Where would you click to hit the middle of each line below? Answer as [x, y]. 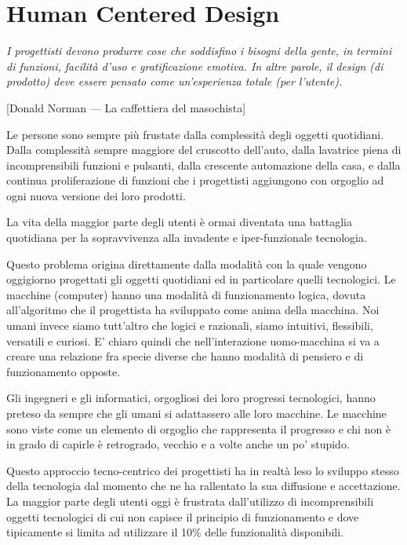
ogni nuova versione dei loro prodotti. [96, 195]
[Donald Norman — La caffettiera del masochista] [126, 107]
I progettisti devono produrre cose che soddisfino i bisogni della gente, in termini [199, 51]
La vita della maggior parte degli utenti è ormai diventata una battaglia [179, 222]
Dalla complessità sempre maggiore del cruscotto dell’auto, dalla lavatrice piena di [204, 150]
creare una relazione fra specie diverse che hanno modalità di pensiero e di [185, 356]
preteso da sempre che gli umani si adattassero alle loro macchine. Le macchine [196, 413]
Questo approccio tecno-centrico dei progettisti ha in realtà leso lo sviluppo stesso [203, 470]
